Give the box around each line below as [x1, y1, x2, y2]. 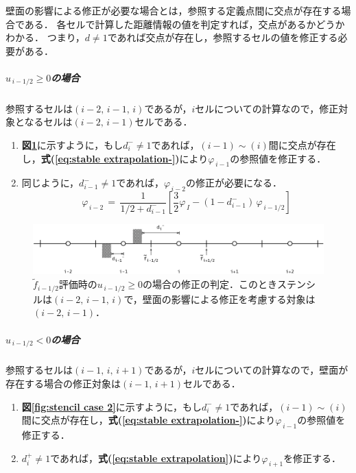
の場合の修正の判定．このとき [143, 277, 278, 291]
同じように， [21, 175, 80, 190]
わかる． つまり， [5, 30, 85, 45]
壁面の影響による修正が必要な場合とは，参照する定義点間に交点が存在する [5, 3, 342, 17]
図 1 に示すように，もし [21, 137, 123, 151]
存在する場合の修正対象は [5, 376, 121, 390]
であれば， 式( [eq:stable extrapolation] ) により [50, 450, 262, 465]
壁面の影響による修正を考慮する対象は [142, 291, 316, 306]
